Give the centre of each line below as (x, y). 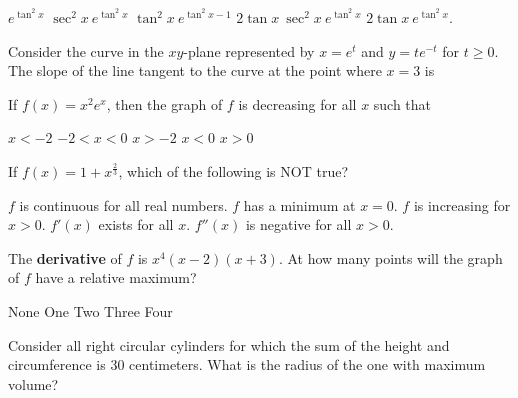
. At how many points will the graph (390, 257)
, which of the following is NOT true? (233, 170)
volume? (33, 383)
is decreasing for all (297, 103)
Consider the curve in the (86, 50)
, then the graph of (164, 103)
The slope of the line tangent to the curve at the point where (195, 70)
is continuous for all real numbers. (123, 204)
